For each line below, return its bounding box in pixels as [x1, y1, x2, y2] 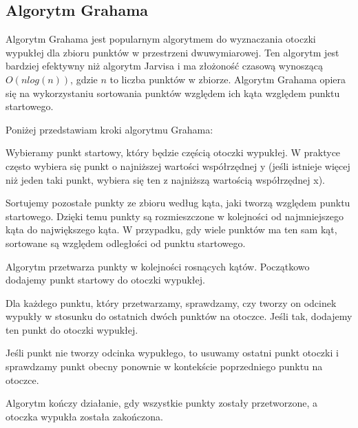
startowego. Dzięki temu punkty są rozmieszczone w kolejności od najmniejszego [6, 208, 344, 223]
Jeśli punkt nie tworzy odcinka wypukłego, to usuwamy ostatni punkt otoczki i [6, 345, 339, 360]
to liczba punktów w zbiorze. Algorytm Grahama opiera [109, 72, 346, 86]
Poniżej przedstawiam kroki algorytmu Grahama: [6, 122, 213, 136]
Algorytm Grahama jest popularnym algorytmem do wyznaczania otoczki [6, 32, 316, 46]
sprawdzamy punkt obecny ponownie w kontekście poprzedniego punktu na [6, 359, 323, 374]
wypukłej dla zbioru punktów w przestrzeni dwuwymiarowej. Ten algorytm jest [6, 45, 339, 59]
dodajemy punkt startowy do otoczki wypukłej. [6, 272, 205, 287]
